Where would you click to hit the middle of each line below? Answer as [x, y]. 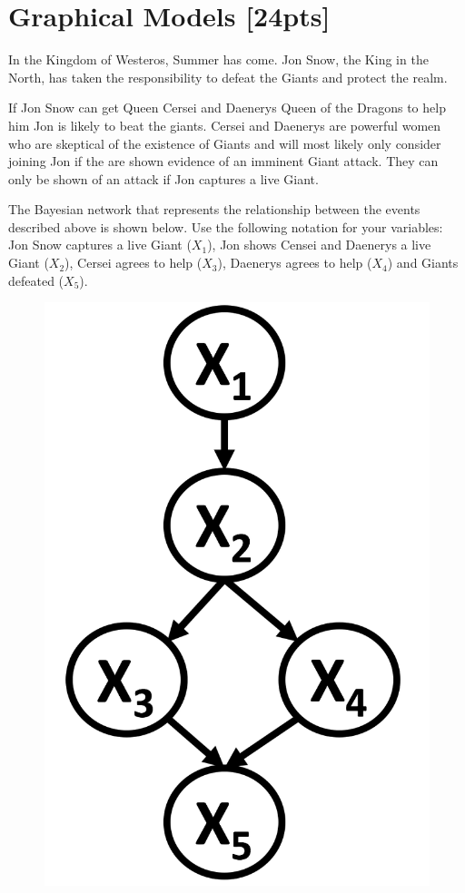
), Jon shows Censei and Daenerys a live [319, 245]
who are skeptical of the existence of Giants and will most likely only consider [225, 143]
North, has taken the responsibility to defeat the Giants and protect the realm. [228, 77]
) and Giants [423, 263]
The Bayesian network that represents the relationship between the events [214, 209]
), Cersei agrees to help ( [134, 263]
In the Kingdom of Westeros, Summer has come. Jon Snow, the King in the [218, 59]
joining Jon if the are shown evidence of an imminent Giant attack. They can [223, 161]
